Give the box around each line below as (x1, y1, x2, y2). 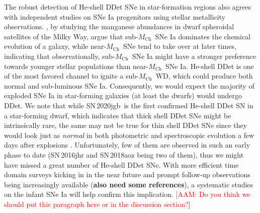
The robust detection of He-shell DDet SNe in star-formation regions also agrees (4, 2, 251, 12)
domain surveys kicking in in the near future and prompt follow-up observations (4, 169, 250, 180)
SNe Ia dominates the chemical (155, 31, 251, 41)
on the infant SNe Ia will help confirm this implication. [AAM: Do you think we (4, 189, 250, 199)
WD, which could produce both (155, 70, 253, 81)
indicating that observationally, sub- (4, 50, 115, 61)
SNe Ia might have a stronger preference (132, 50, 256, 61)
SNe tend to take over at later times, (123, 41, 236, 51)
